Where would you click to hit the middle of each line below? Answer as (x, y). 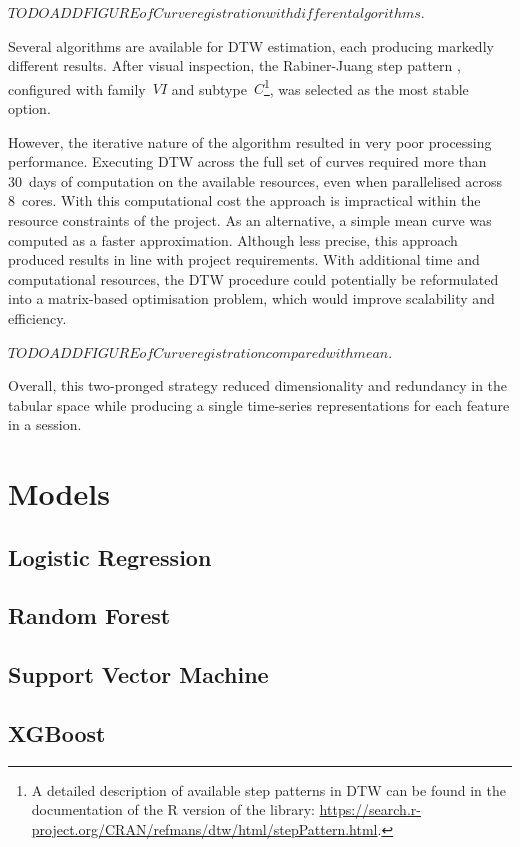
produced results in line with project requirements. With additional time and (244, 259)
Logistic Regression (110, 556)
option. (29, 108)
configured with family (77, 88)
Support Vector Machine (138, 674)
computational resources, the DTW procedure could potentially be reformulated (253, 278)
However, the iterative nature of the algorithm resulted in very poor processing (250, 141)
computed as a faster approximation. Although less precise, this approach (233, 239)
